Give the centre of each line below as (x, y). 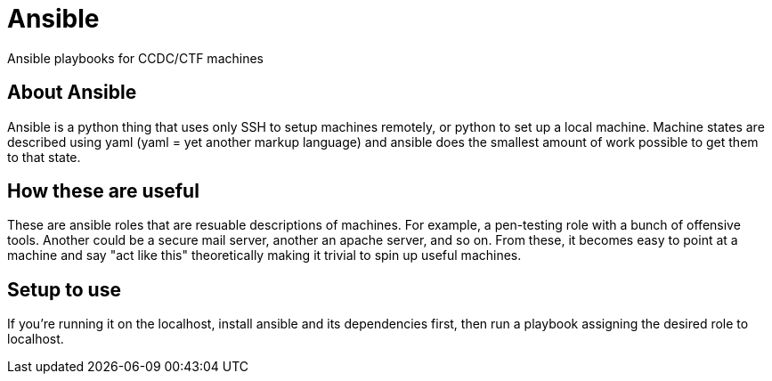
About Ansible (72, 93)
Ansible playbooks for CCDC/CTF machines (135, 58)
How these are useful (103, 191)
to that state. (44, 157)
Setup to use (64, 289)
